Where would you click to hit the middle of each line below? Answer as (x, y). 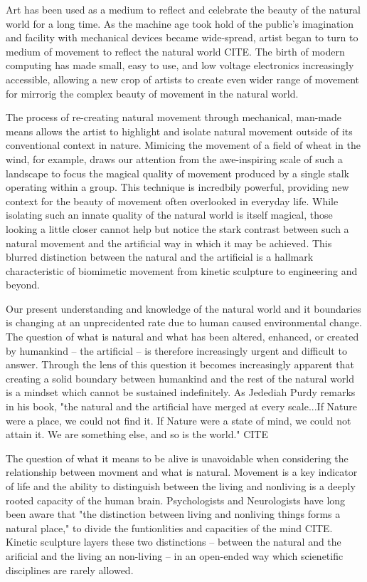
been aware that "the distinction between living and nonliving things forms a (173, 514)
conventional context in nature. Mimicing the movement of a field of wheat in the (183, 145)
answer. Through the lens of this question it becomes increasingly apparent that (180, 364)
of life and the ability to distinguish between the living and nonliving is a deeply (181, 486)
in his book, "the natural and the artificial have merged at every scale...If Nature (182, 406)
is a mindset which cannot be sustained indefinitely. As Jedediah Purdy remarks (181, 392)
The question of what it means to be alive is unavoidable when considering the (177, 458)
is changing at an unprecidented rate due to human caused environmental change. (184, 322)
